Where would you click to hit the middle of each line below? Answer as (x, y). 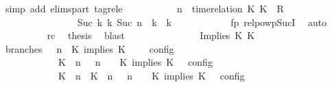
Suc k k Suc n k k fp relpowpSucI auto (202, 22)
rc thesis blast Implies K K (151, 35)
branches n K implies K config (90, 48)
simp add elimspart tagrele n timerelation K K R (144, 8)
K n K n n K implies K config (151, 75)
